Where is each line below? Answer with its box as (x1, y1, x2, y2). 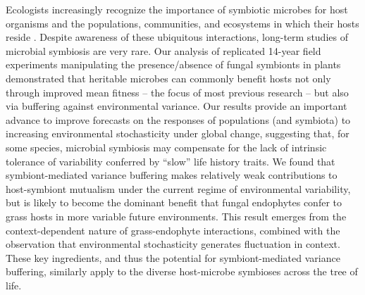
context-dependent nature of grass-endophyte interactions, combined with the (6, 222, 340, 237)
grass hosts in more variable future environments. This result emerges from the (6, 208, 347, 223)
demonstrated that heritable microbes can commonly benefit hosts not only (6, 70, 331, 85)
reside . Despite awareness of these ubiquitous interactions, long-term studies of (6, 30, 348, 44)
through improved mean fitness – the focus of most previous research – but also (6, 84, 349, 99)
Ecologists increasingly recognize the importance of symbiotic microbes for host (6, 2, 348, 16)
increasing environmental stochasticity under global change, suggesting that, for (6, 126, 349, 141)
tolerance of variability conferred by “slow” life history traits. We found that (6, 153, 335, 168)
